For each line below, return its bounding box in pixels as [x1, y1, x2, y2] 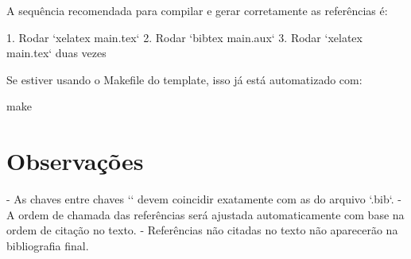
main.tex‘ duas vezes [6, 44, 107, 61]
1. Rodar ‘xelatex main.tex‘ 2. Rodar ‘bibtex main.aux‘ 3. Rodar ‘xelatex [6, 29, 363, 45]
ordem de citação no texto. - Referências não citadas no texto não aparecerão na [6, 222, 398, 238]
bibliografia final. [6, 237, 89, 253]
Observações [6, 145, 144, 177]
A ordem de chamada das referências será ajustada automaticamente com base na [6, 206, 405, 222]
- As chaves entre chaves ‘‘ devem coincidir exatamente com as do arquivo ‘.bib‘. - [6, 191, 401, 207]
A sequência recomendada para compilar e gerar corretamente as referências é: [6, 2, 388, 18]
